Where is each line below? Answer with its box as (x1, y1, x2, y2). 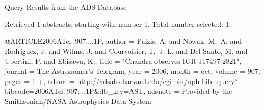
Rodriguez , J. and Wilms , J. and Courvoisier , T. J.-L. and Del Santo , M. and (5, 45, 248, 56)
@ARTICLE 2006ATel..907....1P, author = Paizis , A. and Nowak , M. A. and (5, 36, 242, 46)
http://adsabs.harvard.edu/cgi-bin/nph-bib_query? (77, 75, 238, 86)
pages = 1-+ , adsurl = (5, 75, 75, 86)
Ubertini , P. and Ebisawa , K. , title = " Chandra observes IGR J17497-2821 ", (5, 56, 242, 66)
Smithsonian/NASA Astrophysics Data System (5, 95, 151, 106)
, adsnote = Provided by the (143, 86, 232, 96)
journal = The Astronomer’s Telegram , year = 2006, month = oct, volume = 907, (5, 65, 260, 76)
